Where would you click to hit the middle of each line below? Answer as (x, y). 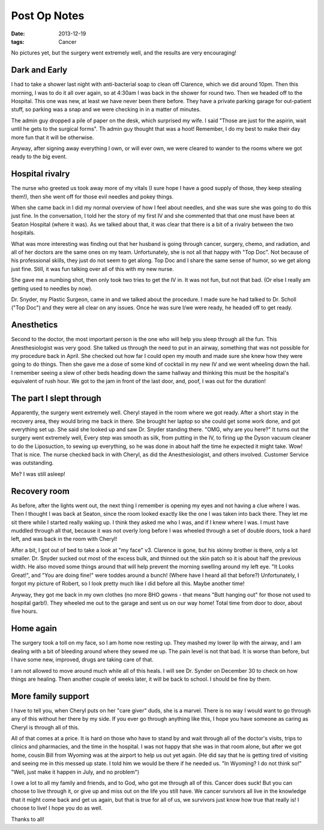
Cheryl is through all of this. (45, 727)
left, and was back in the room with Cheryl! (64, 539)
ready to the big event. (39, 157)
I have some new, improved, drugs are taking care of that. (82, 660)
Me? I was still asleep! (38, 474)
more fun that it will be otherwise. (52, 137)
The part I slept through (56, 399)
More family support (50, 696)
